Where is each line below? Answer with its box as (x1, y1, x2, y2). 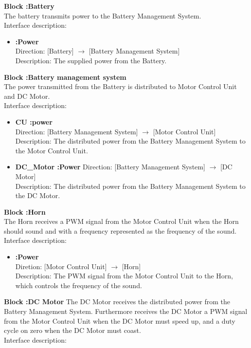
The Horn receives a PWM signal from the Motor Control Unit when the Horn (4, 216, 239, 226)
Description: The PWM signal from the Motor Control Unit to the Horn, (15, 271, 233, 281)
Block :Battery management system (4, 72, 126, 82)
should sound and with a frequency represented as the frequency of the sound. (4, 225, 237, 236)
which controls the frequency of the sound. (15, 280, 142, 290)
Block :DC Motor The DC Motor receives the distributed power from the (4, 296, 231, 307)
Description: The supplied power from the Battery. (15, 55, 167, 65)
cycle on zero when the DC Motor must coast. (4, 325, 141, 335)
